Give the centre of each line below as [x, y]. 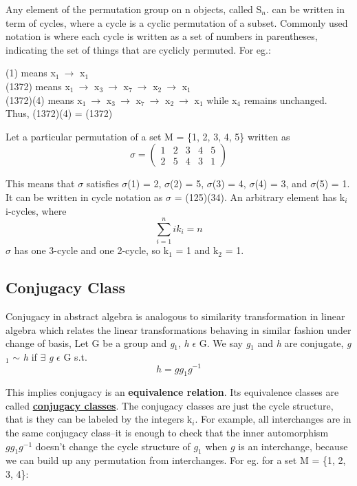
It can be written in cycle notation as [84, 197]
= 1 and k [197, 250]
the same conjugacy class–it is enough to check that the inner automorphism [167, 433]
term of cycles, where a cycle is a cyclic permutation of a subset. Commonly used [177, 22]
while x [222, 99]
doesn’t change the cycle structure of [113, 446]
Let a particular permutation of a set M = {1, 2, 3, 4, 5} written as [148, 136]
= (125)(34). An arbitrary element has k [260, 197]
